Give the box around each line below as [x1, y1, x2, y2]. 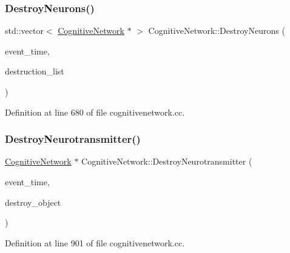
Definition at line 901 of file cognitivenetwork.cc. [5, 236, 185, 249]
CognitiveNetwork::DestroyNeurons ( [148, 24, 285, 37]
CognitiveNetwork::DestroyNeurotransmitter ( [81, 155, 252, 168]
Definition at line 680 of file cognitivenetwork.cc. [5, 105, 185, 118]
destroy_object [5, 195, 61, 208]
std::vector [5, 24, 44, 37]
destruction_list [5, 65, 64, 77]
